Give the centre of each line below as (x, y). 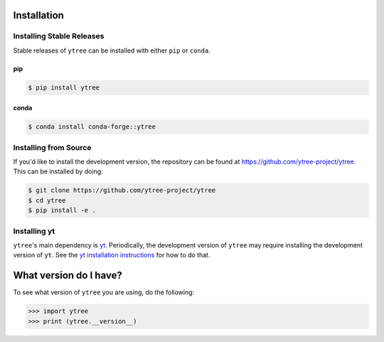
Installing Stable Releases (59, 36)
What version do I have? (68, 276)
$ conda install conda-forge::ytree (92, 127)
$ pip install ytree (64, 87)
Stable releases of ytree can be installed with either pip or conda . (112, 50)
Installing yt (34, 231)
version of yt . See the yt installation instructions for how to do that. (112, 255)
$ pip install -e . (62, 210)
